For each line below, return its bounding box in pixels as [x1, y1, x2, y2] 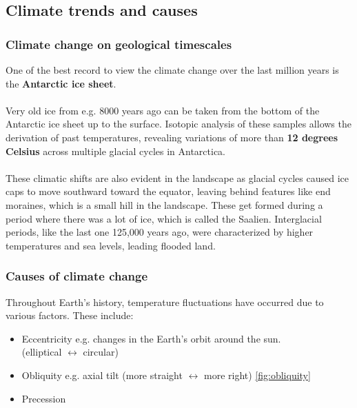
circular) [83, 345, 119, 359]
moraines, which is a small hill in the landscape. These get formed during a [6, 197, 323, 212]
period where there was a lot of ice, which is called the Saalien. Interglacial [6, 211, 322, 225]
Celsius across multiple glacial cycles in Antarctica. [6, 143, 225, 158]
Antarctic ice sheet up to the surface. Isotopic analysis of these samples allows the [6, 116, 351, 131]
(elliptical [21, 345, 62, 359]
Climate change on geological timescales [6, 35, 232, 52]
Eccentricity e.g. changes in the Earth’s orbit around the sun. [21, 331, 281, 345]
